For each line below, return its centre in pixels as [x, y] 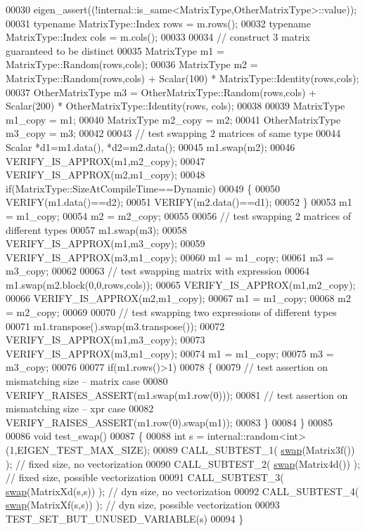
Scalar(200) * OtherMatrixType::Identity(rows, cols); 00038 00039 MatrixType [175, 106]
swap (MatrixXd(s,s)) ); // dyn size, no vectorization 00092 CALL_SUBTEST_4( [182, 491]
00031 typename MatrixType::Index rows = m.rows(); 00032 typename [158, 23]
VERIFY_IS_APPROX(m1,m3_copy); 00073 [105, 340]
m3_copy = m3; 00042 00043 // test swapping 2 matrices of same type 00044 [173, 133]
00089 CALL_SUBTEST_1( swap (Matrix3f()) [254, 450]
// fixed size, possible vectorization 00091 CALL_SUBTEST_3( [145, 477]
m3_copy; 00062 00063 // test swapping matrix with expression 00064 [158, 271]
